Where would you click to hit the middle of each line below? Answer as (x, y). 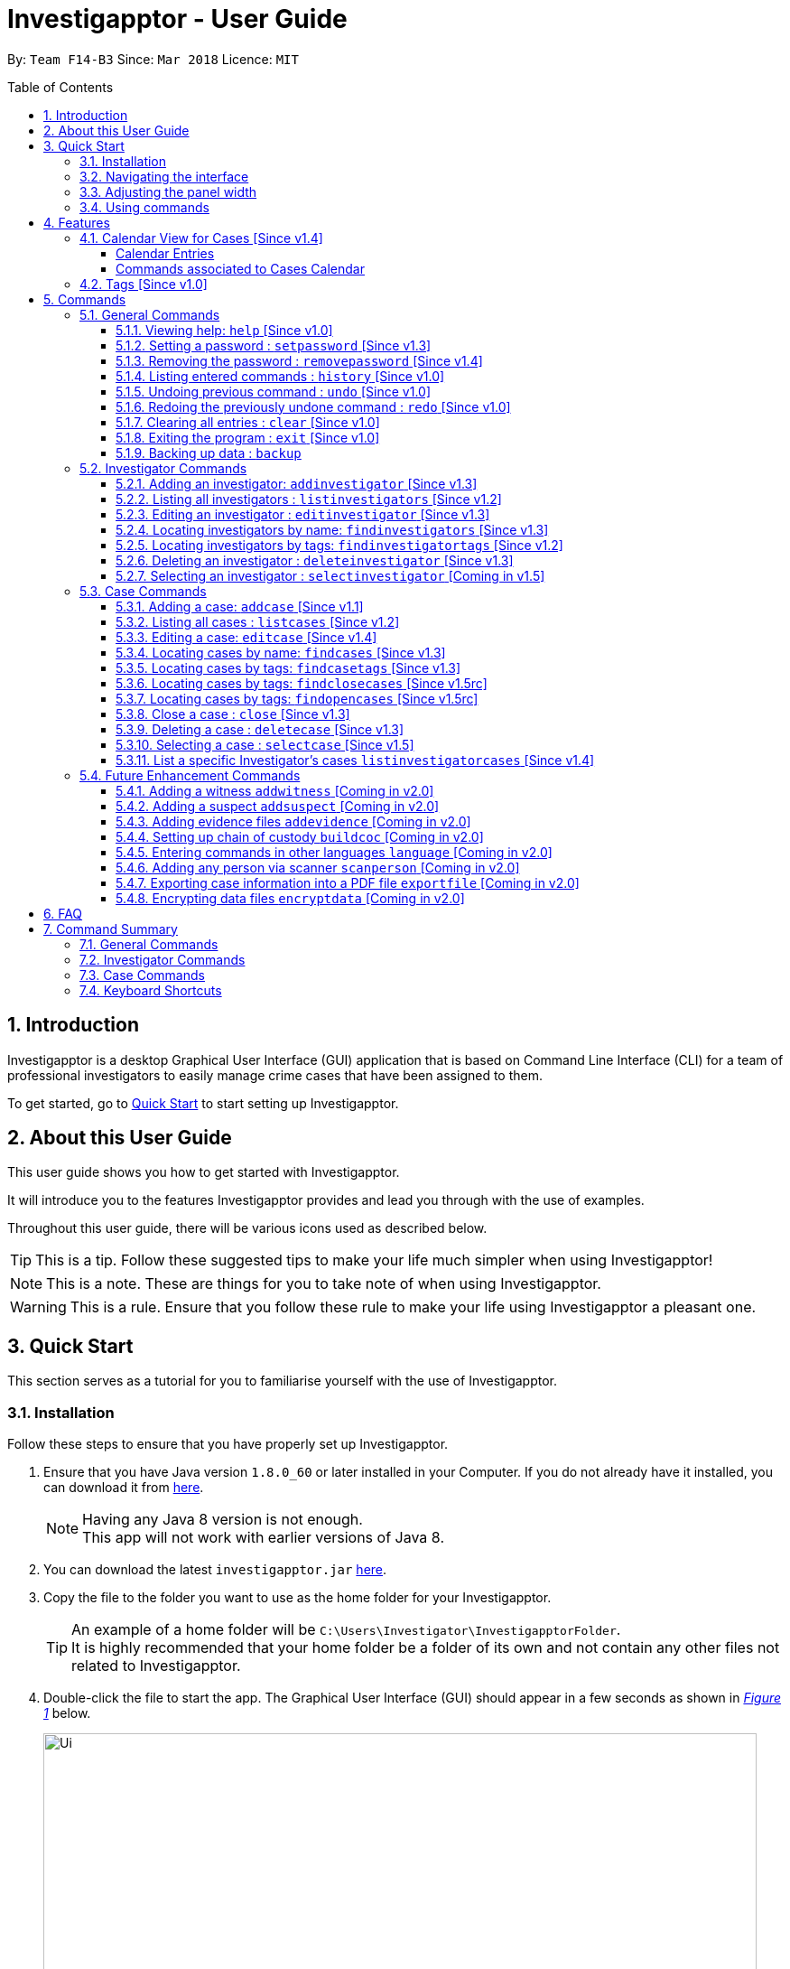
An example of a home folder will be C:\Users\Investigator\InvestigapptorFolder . (346, 1630)
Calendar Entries (165, 253)
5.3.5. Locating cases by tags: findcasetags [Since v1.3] (288, 667)
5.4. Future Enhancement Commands (190, 775)
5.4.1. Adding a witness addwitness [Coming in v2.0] (275, 790)
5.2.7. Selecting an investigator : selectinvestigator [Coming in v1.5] (330, 575)
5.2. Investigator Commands (163, 468)
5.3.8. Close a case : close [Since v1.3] (233, 714)
